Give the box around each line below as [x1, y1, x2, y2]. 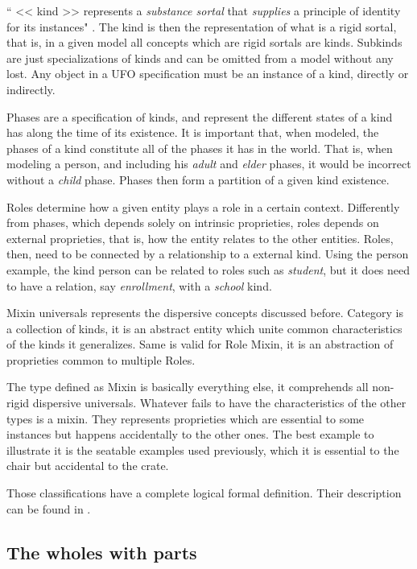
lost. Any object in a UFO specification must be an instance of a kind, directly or [6, 65, 409, 82]
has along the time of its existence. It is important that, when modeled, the [6, 124, 379, 141]
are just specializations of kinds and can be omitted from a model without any [6, 49, 394, 66]
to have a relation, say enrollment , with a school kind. [6, 277, 272, 294]
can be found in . [6, 500, 91, 517]
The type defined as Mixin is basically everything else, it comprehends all [6, 378, 369, 395]
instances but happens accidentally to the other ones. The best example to [6, 426, 374, 443]
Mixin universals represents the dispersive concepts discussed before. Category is [6, 304, 403, 321]
